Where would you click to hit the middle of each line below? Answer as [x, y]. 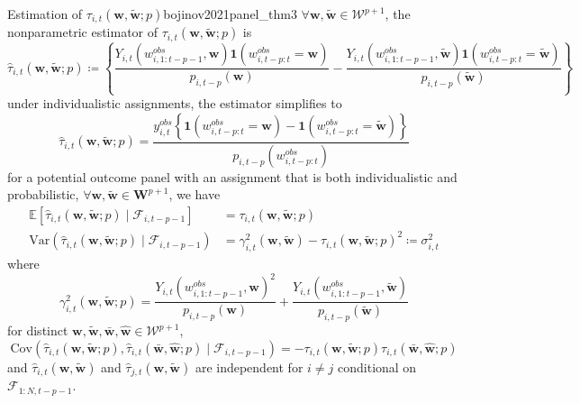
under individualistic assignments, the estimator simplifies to [175, 103]
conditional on [377, 366]
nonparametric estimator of [83, 32]
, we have [195, 194]
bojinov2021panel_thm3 [230, 14]
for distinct [38, 330]
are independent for [249, 366]
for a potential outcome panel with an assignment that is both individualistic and [232, 176]
